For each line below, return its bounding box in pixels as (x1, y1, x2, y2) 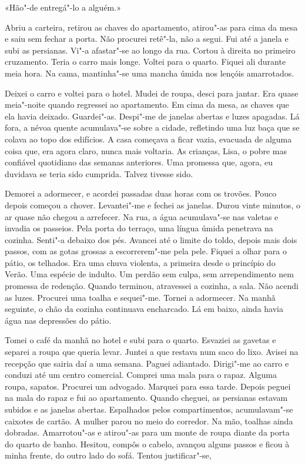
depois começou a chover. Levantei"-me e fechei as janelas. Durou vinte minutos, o (5, 198, 300, 211)
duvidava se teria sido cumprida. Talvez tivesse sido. (5, 167, 193, 180)
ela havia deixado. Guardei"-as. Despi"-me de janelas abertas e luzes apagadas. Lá (5, 109, 300, 122)
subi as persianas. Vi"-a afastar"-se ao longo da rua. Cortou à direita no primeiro (5, 44, 296, 56)
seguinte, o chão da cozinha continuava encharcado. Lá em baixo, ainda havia (5, 303, 283, 315)
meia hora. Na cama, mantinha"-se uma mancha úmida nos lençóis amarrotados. (5, 67, 294, 79)
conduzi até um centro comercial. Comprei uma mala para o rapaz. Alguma (5, 368, 277, 381)
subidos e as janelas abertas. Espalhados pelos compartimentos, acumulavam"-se (5, 403, 293, 415)
